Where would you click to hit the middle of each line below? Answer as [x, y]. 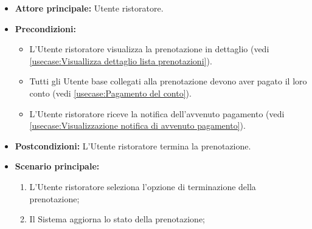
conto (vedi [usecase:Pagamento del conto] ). [110, 93]
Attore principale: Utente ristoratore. [89, 8]
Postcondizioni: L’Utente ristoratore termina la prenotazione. [133, 145]
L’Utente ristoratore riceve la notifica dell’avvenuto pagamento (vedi [157, 113]
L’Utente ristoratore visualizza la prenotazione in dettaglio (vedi [149, 49]
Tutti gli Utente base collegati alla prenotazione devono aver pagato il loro [168, 81]
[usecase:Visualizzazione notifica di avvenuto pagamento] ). [137, 125]
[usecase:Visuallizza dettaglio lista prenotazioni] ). [121, 60]
